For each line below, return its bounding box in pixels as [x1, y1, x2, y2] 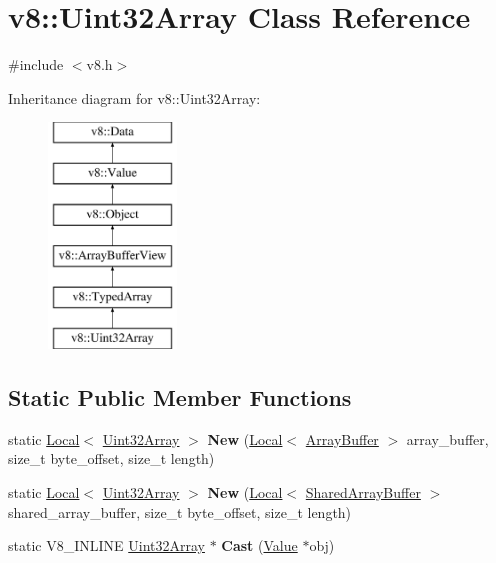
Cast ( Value [221, 535, 298, 556]
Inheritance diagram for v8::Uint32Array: [8, 87, 261, 108]
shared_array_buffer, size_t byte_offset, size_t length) [8, 501, 352, 522]
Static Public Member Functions [8, 382, 352, 413]
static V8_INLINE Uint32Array [8, 535, 205, 556]
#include [8, 54, 64, 75]
